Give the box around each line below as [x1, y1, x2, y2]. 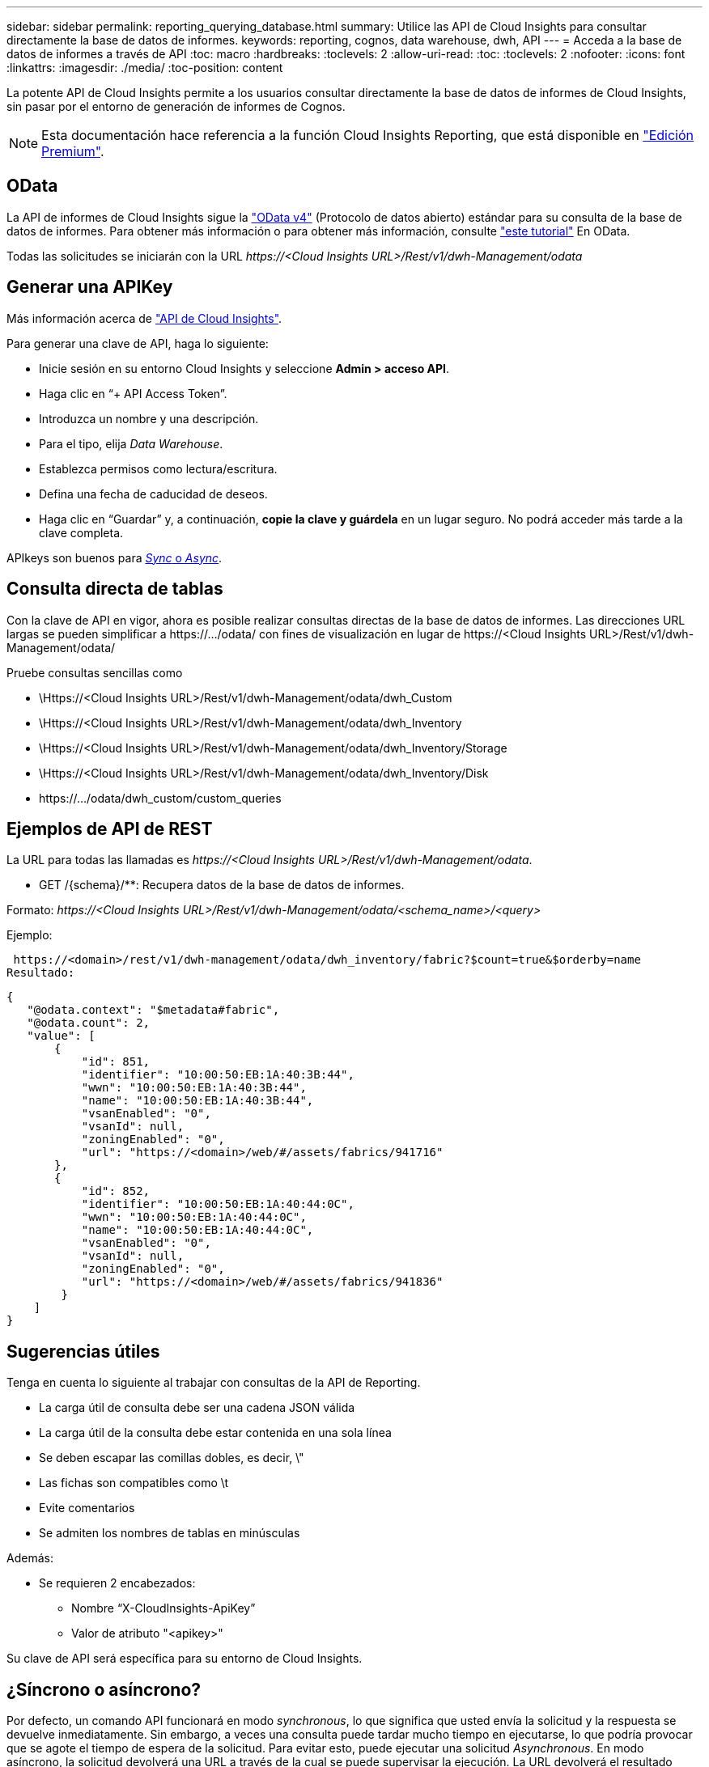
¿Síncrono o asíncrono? [6, 1679, 202, 1700]
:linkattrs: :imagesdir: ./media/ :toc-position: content [6, 61, 283, 74]
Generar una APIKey [6, 277, 173, 298]
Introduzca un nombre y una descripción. [39, 411, 259, 426]
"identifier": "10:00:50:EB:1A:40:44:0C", [81, 1197, 354, 1211]
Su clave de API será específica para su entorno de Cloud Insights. [6, 1651, 363, 1666]
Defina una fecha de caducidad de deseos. [39, 486, 268, 501]
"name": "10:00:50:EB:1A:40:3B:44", [81, 1094, 314, 1108]
